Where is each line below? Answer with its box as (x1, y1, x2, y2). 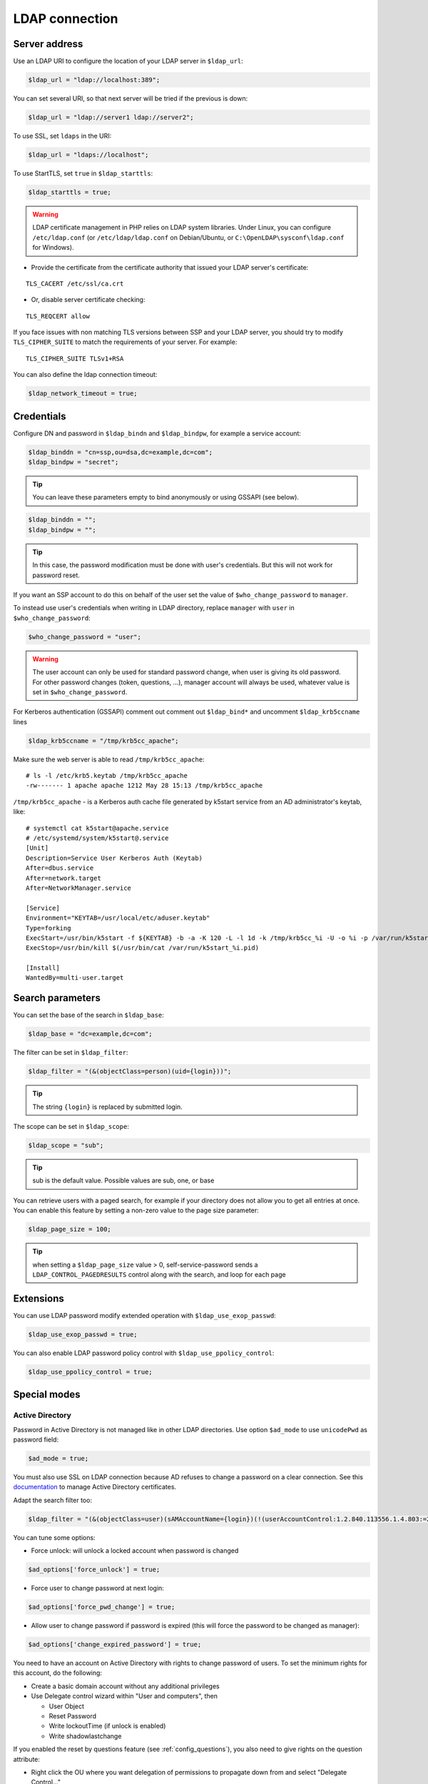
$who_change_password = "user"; (28, 632, 142, 641)
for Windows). (32, 243, 74, 252)
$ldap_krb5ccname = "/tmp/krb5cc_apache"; (28, 736, 179, 745)
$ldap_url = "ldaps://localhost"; (28, 151, 149, 158)
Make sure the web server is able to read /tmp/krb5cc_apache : (13, 755, 205, 764)
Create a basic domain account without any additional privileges (31, 1681, 220, 1691)
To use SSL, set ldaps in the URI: (13, 132, 112, 140)
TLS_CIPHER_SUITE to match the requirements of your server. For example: (13, 338, 238, 346)
